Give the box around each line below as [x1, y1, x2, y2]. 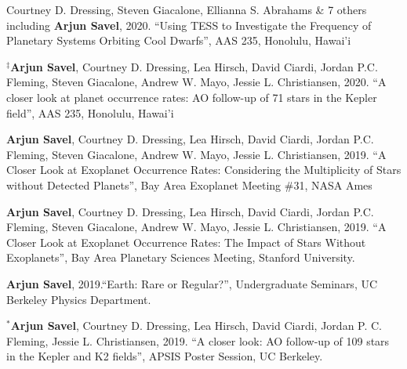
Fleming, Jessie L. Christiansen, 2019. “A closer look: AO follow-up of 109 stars [6, 332, 390, 349]
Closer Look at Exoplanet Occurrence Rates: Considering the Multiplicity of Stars [6, 161, 402, 178]
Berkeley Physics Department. [6, 291, 151, 307]
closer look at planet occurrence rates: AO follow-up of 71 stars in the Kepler [6, 89, 377, 105]
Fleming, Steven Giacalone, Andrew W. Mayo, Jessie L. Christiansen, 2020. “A [6, 74, 387, 90]
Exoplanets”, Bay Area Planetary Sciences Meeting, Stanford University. [6, 249, 355, 266]
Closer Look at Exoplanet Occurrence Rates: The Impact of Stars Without [6, 233, 366, 250]
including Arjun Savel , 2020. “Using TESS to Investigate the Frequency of [6, 16, 372, 33]
